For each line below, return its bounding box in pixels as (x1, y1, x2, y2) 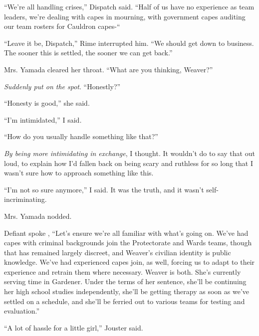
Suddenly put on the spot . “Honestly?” (4, 81, 121, 91)
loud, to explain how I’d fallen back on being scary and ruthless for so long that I (4, 158, 254, 168)
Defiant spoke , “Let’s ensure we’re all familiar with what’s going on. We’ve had (4, 227, 249, 238)
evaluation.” (4, 306, 40, 316)
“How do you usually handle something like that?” (4, 131, 158, 142)
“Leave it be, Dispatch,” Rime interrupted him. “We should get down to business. (4, 37, 254, 48)
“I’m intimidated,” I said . (4, 114, 82, 125)
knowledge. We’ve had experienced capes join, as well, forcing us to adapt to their (4, 257, 255, 267)
